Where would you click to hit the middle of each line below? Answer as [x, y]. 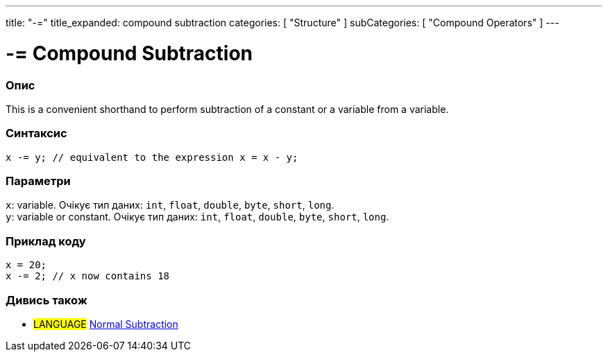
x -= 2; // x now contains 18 [88, 276]
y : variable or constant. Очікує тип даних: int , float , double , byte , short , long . [197, 217]
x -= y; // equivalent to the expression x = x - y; [152, 157]
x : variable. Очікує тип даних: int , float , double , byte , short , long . [170, 205]
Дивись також [47, 300]
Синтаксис [36, 133]
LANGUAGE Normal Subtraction [106, 324]
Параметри [38, 181]
